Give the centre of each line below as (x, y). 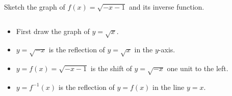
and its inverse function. (167, 7)
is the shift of (111, 68)
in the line (169, 87)
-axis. (167, 50)
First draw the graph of (53, 31)
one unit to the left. (198, 68)
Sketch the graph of (35, 7)
